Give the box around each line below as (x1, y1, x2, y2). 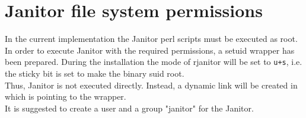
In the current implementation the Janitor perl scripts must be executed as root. (5, 32, 298, 45)
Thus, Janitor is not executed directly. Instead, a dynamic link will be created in (5, 78, 298, 91)
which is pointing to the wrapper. (5, 90, 126, 103)
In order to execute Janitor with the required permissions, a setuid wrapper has (5, 44, 295, 56)
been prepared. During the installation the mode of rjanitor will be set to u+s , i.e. (5, 55, 302, 68)
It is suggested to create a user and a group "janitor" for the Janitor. (5, 101, 254, 114)
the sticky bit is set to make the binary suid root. (5, 67, 184, 79)
